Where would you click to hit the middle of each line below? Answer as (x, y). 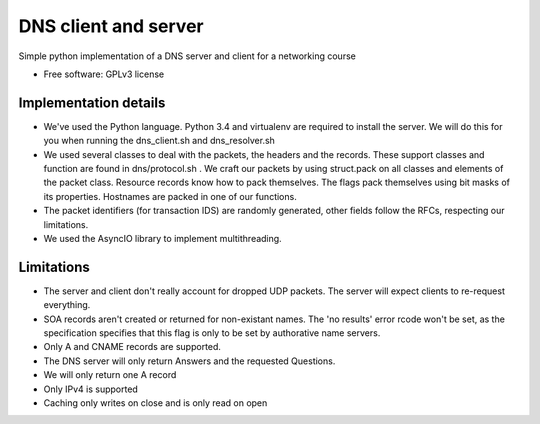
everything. (67, 305)
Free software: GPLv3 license (104, 74)
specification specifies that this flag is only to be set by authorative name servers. (212, 333)
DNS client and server (111, 26)
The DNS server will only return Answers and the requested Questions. (189, 361)
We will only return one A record (110, 375)
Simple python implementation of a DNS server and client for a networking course (187, 56)
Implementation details (92, 102)
